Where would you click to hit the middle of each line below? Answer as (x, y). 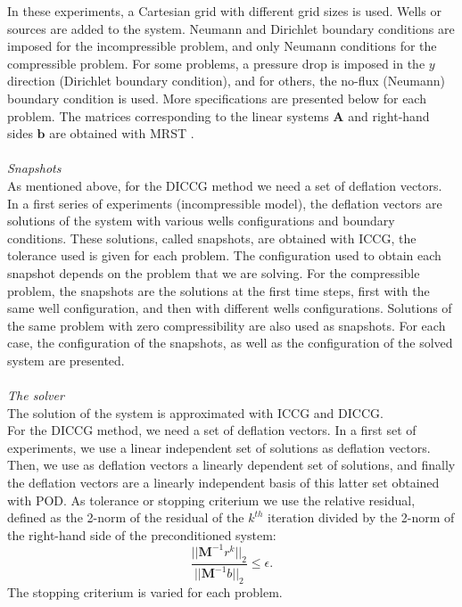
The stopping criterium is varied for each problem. (145, 591)
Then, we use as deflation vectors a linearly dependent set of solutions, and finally (231, 465)
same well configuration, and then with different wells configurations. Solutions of (230, 308)
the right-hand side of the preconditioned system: (142, 534)
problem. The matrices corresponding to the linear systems (168, 115)
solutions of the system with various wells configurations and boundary (201, 221)
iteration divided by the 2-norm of (361, 517)
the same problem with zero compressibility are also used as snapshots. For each (227, 325)
